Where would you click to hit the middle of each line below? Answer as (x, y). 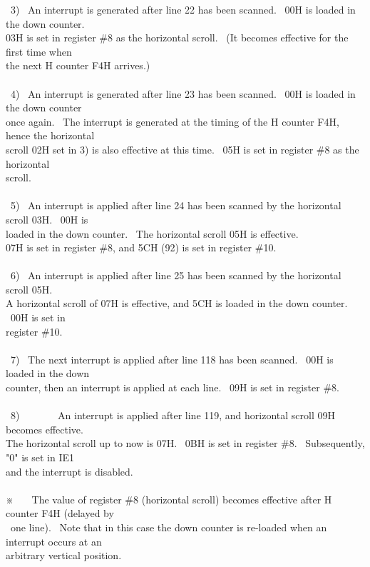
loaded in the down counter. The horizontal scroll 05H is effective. (152, 233)
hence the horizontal (50, 135)
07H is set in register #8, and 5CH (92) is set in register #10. (141, 247)
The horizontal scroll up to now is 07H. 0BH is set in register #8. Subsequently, (185, 443)
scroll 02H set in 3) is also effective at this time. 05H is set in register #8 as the (183, 149)
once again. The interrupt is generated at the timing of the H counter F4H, (173, 121)
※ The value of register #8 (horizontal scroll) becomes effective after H (169, 499)
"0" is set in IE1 (40, 457)
